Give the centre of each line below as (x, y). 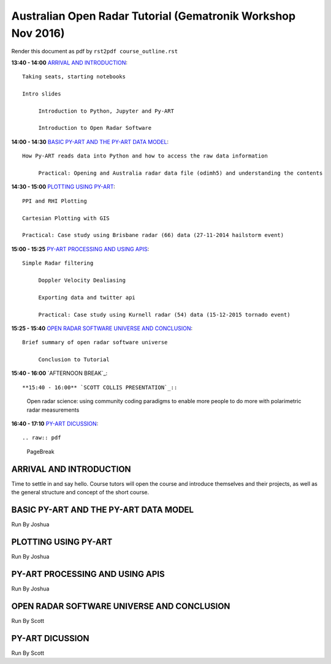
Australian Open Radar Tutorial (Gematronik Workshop (154, 16)
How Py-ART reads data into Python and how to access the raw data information (145, 156)
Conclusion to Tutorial (74, 360)
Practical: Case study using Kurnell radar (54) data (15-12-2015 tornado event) (164, 315)
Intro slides (42, 94)
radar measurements (53, 410)
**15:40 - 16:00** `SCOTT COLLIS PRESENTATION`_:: (100, 387)
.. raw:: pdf (42, 438)
